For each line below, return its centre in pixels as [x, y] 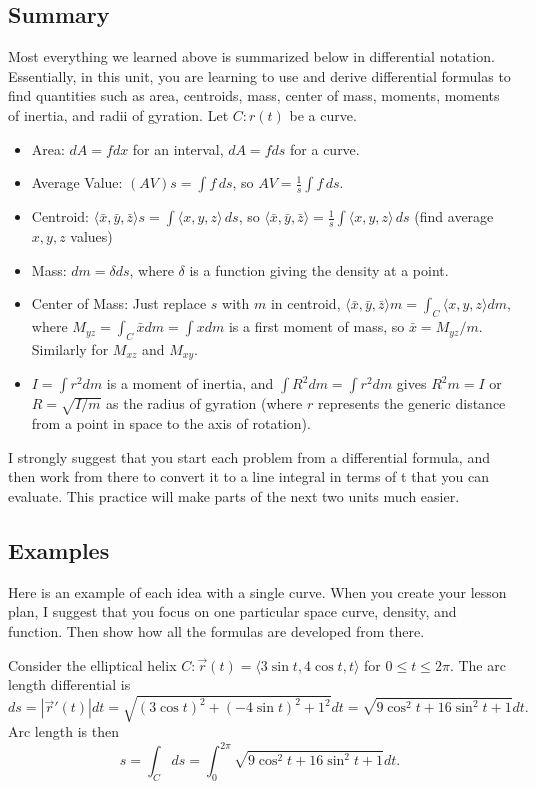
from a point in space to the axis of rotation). [171, 423]
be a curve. [323, 114]
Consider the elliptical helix [92, 664]
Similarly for [70, 348]
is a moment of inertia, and [190, 383]
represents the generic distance [411, 403]
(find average [454, 216]
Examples [59, 549]
